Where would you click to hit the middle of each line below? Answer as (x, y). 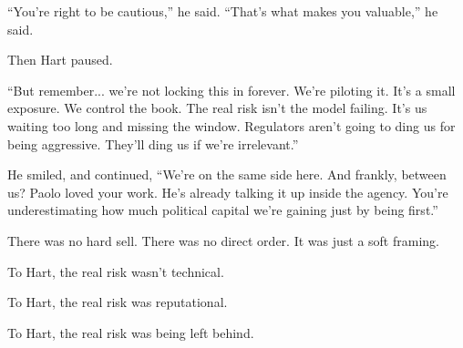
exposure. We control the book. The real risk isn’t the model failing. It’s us (217, 108)
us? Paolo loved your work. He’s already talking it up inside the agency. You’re (228, 192)
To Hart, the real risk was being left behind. (131, 332)
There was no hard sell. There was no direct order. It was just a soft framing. (223, 240)
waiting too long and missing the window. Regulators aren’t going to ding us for (231, 125)
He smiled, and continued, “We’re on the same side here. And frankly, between (227, 174)
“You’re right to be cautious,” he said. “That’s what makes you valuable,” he (223, 11)
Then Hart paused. (60, 60)
